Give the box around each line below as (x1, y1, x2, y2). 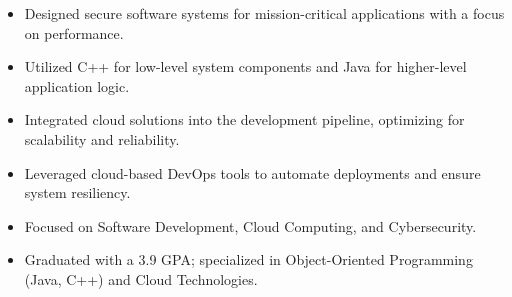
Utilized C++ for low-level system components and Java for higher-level (24, 56, 467, 77)
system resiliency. (24, 182, 131, 203)
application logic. (24, 75, 130, 96)
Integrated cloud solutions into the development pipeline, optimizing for (24, 109, 465, 130)
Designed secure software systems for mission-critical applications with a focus (24, 3, 505, 23)
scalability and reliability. (24, 128, 180, 149)
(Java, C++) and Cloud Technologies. (24, 268, 258, 289)
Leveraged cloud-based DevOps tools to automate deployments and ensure (24, 162, 481, 183)
